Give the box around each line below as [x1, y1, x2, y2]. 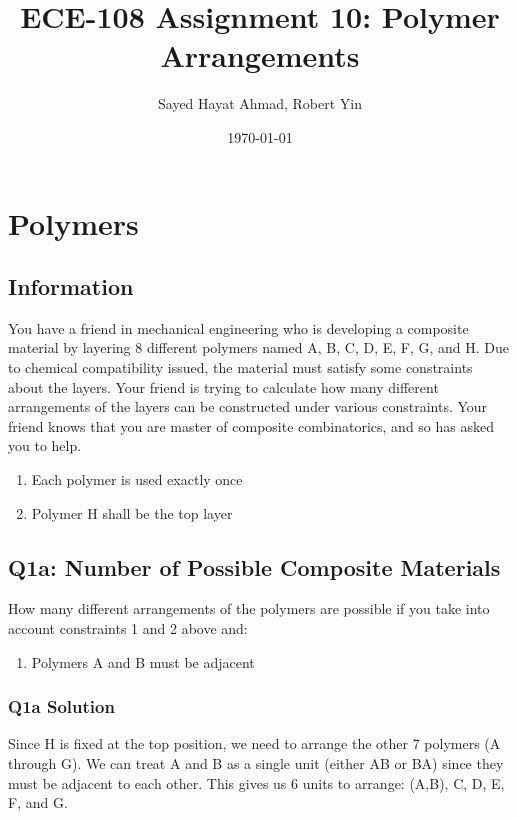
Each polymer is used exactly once [31, 469, 243, 490]
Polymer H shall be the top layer [31, 502, 233, 523]
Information [8, 271, 134, 302]
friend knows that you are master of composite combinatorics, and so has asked [8, 415, 494, 436]
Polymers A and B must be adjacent [31, 651, 255, 672]
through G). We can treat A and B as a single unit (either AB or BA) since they [8, 753, 504, 774]
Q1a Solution [8, 694, 115, 719]
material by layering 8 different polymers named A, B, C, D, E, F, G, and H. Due [8, 337, 510, 358]
